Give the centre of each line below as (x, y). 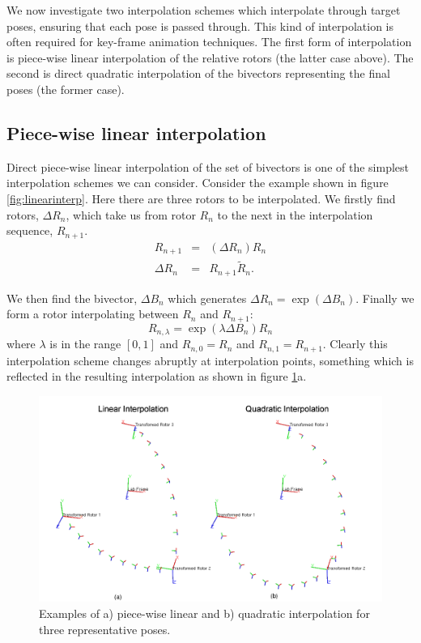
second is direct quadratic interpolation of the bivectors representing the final (198, 73)
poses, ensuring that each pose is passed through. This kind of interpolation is (200, 26)
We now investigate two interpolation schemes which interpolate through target (204, 10)
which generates (207, 298)
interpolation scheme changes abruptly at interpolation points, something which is (210, 360)
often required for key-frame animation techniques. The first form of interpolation (209, 42)
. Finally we (385, 298)
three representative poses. (105, 629)
